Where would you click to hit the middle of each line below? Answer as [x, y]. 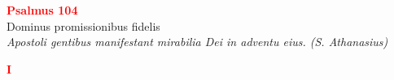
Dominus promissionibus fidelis [83, 25]
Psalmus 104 [42, 10]
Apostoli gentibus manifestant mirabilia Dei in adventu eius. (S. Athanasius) [197, 42]
